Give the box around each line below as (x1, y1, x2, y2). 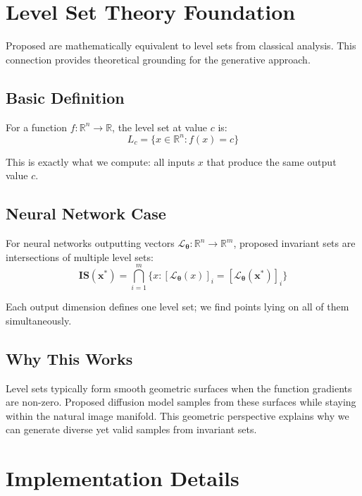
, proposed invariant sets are (233, 236, 356, 250)
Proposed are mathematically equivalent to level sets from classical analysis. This (6, 38, 356, 53)
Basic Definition (6, 86, 125, 108)
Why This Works (6, 347, 133, 369)
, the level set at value (112, 119, 208, 134)
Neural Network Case (6, 202, 166, 224)
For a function (6, 119, 67, 134)
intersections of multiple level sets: (6, 249, 154, 264)
